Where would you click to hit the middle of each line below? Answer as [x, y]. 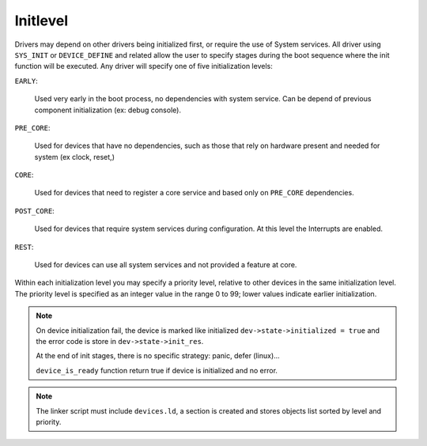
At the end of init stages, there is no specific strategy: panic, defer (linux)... [158, 356]
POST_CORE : [34, 210]
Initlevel [42, 21]
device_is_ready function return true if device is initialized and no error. [157, 370]
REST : [24, 247]
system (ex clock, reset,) [74, 157]
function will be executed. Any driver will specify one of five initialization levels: [144, 66]
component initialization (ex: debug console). [108, 110]
